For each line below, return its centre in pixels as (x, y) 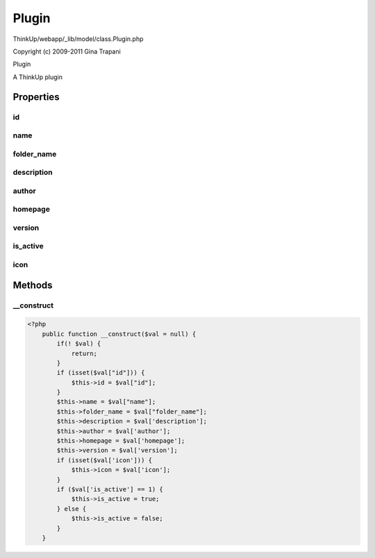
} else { (72, 509)
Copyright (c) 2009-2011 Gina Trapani (67, 51)
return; (84, 353)
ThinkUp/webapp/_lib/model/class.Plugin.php (78, 39)
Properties (36, 97)
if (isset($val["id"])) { (101, 373)
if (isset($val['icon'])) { (105, 460)
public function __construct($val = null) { (119, 334)
